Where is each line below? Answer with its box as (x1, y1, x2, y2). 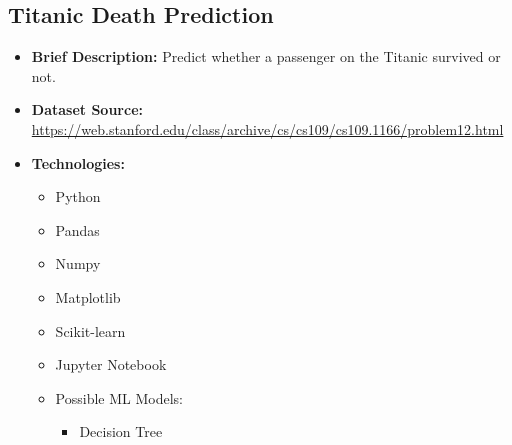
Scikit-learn (55, 320, 126, 341)
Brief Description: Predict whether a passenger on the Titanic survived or (31, 46, 501, 67)
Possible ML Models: (55, 387, 183, 408)
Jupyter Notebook (55, 354, 167, 375)
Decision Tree (79, 421, 163, 442)
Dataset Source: (31, 99, 143, 120)
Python (55, 186, 101, 207)
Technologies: (31, 152, 125, 173)
